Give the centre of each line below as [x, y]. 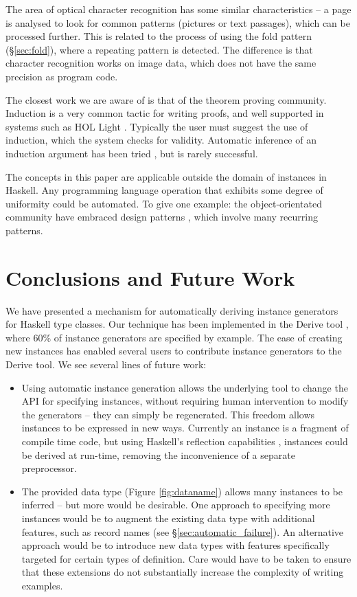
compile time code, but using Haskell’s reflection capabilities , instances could [185, 441]
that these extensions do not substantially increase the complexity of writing [183, 572]
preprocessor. [49, 468]
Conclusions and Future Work [150, 277]
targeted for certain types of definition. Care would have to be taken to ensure [186, 558]
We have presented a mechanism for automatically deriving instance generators [172, 310]
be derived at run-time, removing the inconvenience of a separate [158, 454]
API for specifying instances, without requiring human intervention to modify [185, 401]
